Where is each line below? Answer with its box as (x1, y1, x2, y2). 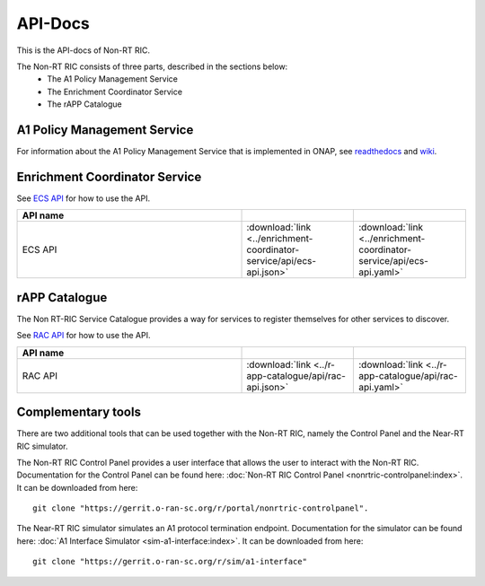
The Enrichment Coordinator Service (47, 86, 183, 97)
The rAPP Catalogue (47, 99, 123, 109)
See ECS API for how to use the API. (16, 193, 151, 204)
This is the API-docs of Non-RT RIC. (16, 45, 150, 56)
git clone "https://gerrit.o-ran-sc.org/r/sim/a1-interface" (32, 556, 307, 567)
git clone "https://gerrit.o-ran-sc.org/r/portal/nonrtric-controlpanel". (32, 503, 369, 513)
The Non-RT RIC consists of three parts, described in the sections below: (16, 61, 288, 72)
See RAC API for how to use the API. (16, 330, 151, 341)
